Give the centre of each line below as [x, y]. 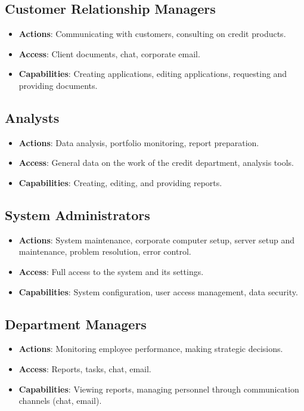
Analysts [32, 117]
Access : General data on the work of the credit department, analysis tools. [156, 163]
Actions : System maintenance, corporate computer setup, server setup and [156, 240]
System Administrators [77, 214]
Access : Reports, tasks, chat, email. [85, 368]
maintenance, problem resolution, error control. [105, 251]
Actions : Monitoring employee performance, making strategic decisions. [151, 349]
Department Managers [76, 324]
